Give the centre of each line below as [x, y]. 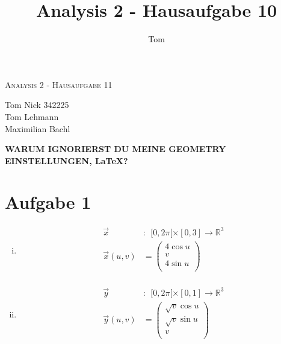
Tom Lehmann [32, 116]
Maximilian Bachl [38, 128]
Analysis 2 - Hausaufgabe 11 [59, 84]
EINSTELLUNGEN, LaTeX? [66, 160]
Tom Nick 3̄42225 [37, 105]
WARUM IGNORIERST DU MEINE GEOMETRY [116, 149]
